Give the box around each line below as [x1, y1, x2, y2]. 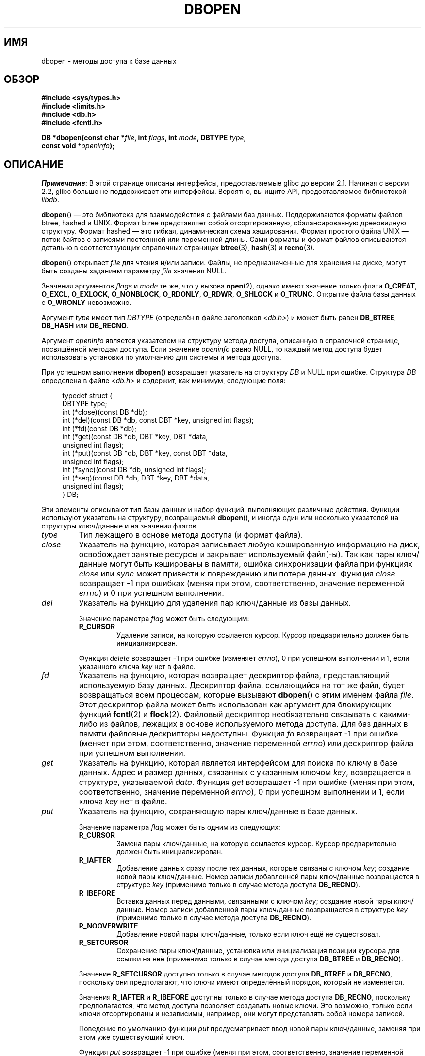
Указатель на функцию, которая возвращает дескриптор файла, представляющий [79, 671, 390, 681]
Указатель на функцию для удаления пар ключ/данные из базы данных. [79, 598, 351, 608]
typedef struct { [62, 391, 113, 400]
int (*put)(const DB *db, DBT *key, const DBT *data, [62, 449, 228, 458]
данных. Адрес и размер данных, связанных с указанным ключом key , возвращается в [79, 768, 411, 778]
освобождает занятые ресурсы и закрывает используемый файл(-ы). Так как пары [79, 549, 395, 560]
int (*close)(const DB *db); [62, 408, 147, 416]
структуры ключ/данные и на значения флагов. [41, 522, 198, 530]
